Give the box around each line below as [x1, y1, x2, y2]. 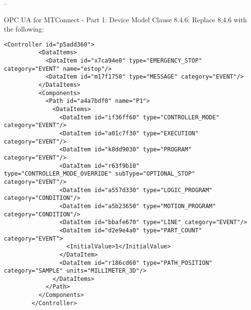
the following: [4, 24, 44, 34]
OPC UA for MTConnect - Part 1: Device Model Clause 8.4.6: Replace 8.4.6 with [4, 14, 247, 24]
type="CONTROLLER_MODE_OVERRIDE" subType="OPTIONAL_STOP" [4, 170, 195, 178]
